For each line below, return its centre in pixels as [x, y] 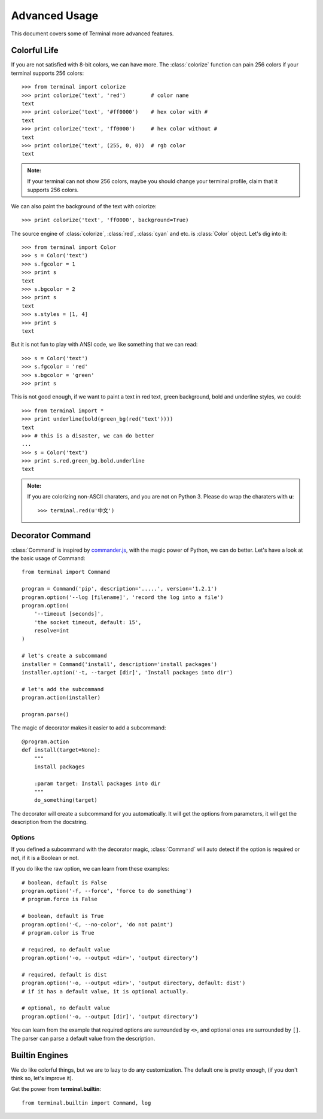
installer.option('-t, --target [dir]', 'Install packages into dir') [127, 673]
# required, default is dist [64, 974]
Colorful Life [35, 51]
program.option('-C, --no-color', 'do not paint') [97, 924]
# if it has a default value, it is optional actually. [105, 991]
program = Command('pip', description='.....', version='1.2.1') [120, 589]
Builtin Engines [40, 1055]
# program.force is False [60, 899]
